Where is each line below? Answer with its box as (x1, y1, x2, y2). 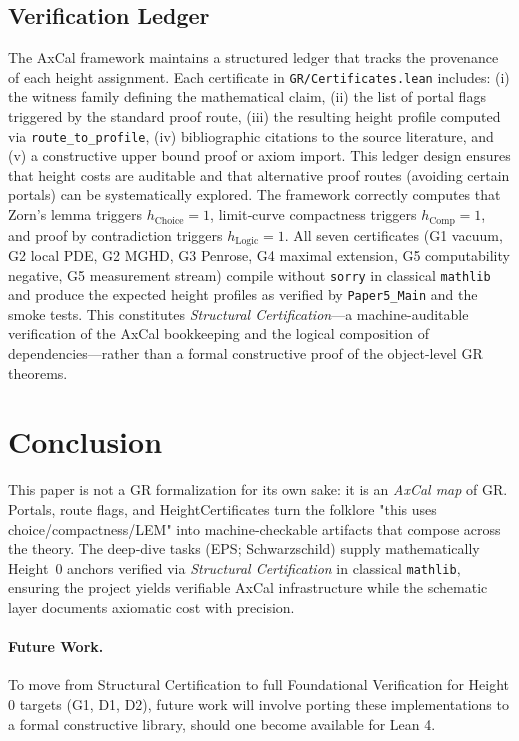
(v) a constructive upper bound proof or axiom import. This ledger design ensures (8, 145, 511, 166)
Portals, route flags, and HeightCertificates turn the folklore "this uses (8, 498, 437, 519)
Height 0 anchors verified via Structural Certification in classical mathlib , (8, 557, 461, 578)
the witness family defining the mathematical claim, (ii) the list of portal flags (8, 86, 486, 107)
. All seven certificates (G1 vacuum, (284, 224, 503, 245)
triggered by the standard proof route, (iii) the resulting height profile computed (8, 106, 501, 127)
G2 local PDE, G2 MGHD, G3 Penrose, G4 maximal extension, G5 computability (8, 244, 510, 265)
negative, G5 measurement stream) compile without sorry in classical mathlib (8, 264, 491, 285)
